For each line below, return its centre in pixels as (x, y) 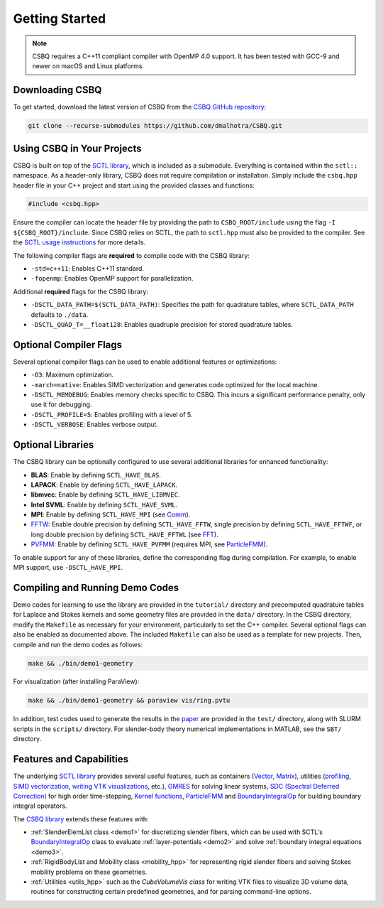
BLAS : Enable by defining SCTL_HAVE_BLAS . (96, 475)
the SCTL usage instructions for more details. (79, 242)
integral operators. (40, 806)
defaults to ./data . (60, 314)
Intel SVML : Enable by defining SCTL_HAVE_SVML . (104, 504)
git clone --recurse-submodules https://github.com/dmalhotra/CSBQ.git (155, 126)
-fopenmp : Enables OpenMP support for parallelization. (112, 279)
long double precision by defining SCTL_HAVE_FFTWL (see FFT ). (125, 534)
